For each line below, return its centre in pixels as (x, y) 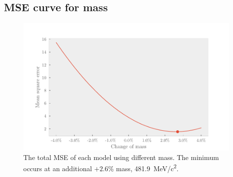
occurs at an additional (58, 168)
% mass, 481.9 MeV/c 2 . (143, 168)
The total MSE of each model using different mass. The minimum (121, 157)
